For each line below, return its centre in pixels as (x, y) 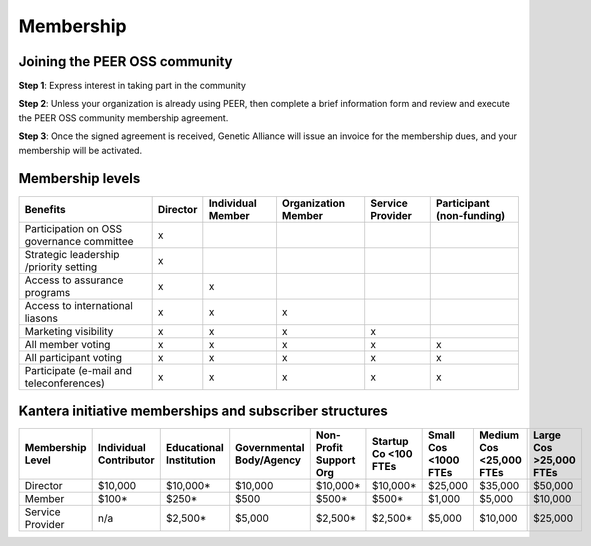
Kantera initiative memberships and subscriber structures (203, 410)
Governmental (270, 448)
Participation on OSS (73, 228)
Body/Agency (268, 460)
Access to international (79, 305)
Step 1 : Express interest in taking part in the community (132, 86)
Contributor (126, 460)
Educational (194, 448)
